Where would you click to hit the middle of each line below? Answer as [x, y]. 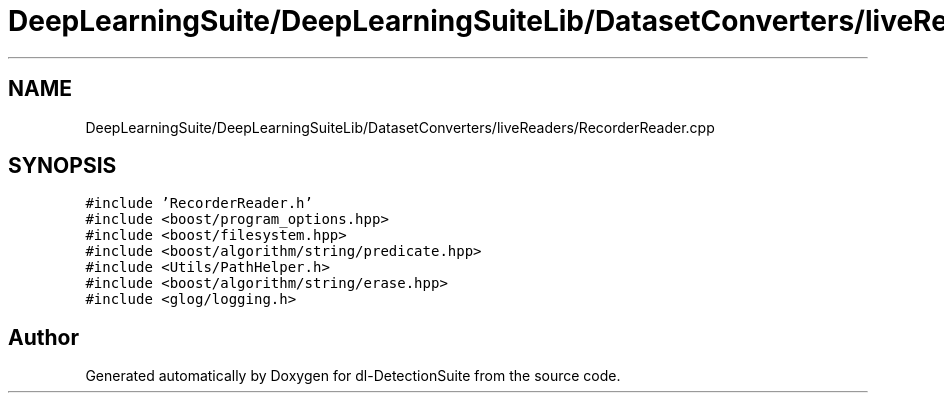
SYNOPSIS [62, 166]
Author [43, 337]
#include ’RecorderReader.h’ [199, 203]
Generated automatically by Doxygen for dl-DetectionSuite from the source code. [353, 376]
